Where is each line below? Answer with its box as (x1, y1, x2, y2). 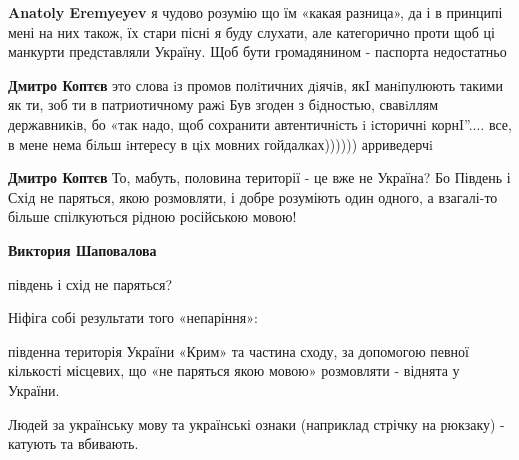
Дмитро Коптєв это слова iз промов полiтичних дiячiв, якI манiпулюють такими (8, 74, 503, 95)
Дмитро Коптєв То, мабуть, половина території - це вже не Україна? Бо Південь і (8, 167, 511, 188)
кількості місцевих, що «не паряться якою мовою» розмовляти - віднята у (8, 360, 460, 381)
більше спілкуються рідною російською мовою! (8, 206, 297, 227)
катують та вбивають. (8, 433, 139, 454)
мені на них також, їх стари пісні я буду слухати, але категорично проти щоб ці (8, 21, 495, 42)
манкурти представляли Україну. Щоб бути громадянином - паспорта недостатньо (8, 41, 507, 62)
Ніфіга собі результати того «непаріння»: (8, 307, 258, 328)
